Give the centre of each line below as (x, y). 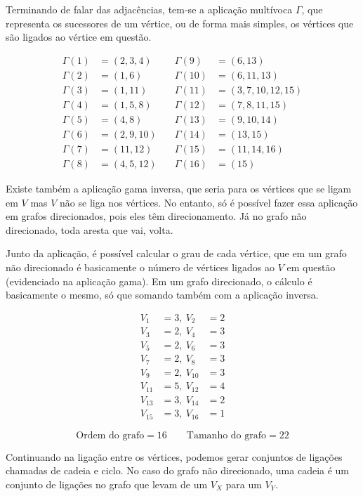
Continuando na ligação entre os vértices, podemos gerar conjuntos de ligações (174, 456)
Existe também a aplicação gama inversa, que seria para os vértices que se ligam (179, 189)
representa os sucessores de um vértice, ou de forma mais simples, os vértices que (180, 23)
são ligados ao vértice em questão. (79, 37)
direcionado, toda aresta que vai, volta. (90, 229)
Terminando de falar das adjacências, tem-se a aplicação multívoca (149, 9)
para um (244, 484)
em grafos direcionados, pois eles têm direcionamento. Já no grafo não (156, 216)
